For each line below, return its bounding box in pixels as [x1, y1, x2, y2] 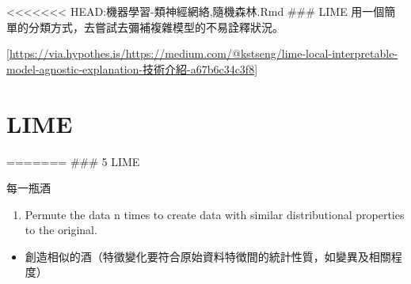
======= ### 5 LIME [6, 153, 140, 169]
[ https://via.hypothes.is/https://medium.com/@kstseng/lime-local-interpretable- [6, 45, 398, 62]
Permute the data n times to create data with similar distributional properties [25, 206, 405, 222]
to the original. [25, 222, 97, 238]
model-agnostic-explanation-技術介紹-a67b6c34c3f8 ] [6, 60, 258, 77]
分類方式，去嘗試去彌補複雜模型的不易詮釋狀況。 [28, 18, 284, 35]
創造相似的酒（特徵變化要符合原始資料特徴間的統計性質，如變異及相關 [25, 248, 391, 264]
